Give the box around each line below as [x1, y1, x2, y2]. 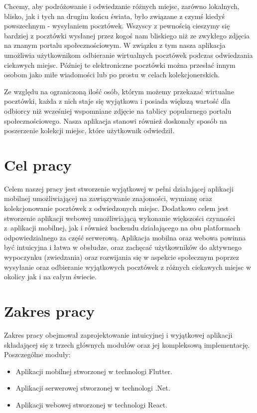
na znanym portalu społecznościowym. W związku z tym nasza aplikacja [4, 40, 226, 50]
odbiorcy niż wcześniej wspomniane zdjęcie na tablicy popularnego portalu [4, 105, 232, 116]
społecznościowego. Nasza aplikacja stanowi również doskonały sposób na [4, 115, 227, 126]
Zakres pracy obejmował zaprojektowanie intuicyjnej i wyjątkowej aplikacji [4, 329, 233, 340]
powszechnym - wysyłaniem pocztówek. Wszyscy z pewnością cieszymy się [4, 20, 230, 31]
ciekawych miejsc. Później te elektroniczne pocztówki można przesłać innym [4, 59, 236, 70]
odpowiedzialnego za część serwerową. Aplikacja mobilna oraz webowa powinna [4, 232, 246, 242]
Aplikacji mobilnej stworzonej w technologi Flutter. [15, 366, 172, 376]
